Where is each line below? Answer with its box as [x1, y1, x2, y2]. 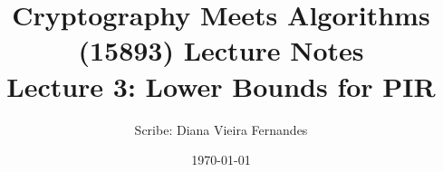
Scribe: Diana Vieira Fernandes [134, 119, 308, 139]
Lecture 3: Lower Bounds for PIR [6, 67, 436, 104]
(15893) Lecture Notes [78, 32, 364, 69]
